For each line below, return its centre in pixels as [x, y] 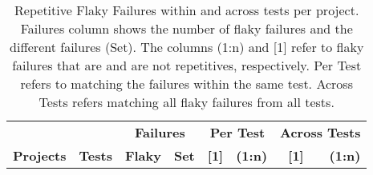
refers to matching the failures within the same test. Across [186, 84]
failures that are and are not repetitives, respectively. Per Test [187, 65]
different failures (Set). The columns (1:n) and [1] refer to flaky [187, 47]
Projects [40, 155]
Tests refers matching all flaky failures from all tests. [186, 102]
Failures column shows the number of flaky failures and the [186, 28]
